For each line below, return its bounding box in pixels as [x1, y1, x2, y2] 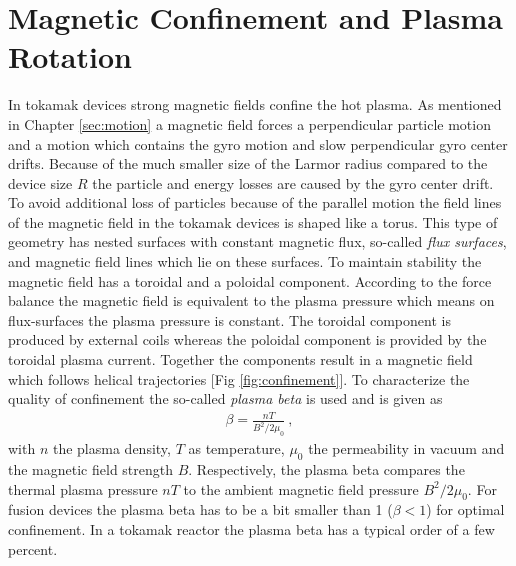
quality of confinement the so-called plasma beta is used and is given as [8, 388, 443, 409]
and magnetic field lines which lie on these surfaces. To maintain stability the [8, 251, 482, 272]
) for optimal [426, 499, 505, 520]
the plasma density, [52, 438, 171, 459]
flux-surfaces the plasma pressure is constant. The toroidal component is [8, 309, 451, 330]
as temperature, [188, 438, 285, 459]
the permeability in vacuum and [308, 438, 505, 459]
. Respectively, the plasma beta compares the [188, 458, 465, 479]
